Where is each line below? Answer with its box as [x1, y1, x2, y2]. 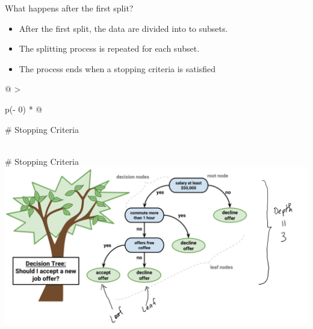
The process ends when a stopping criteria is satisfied [19, 62, 215, 75]
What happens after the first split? [5, 2, 134, 14]
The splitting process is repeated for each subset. [19, 42, 200, 55]
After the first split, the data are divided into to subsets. [19, 22, 228, 34]
